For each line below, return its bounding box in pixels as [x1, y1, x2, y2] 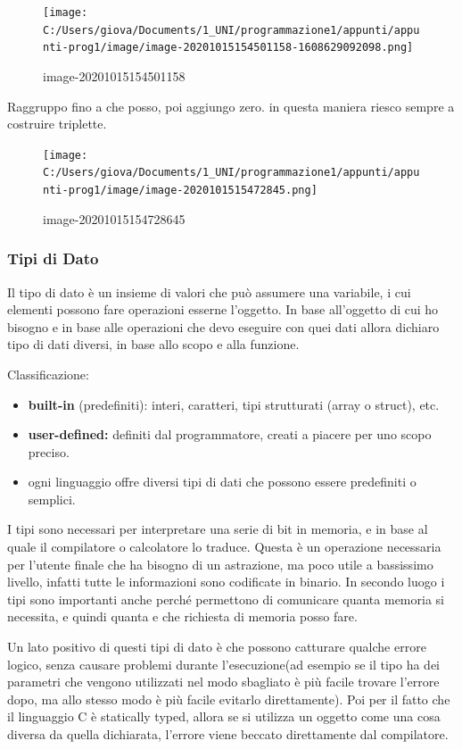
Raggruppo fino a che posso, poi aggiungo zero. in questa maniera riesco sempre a [7, 96, 455, 115]
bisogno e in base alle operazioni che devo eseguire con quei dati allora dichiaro [7, 317, 440, 336]
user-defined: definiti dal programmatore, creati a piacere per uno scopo [28, 425, 432, 444]
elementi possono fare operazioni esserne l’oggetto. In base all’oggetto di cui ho [7, 300, 439, 319]
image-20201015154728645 [43, 209, 186, 228]
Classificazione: [7, 364, 89, 383]
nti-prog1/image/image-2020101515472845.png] [43, 184, 318, 197]
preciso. [28, 442, 70, 461]
